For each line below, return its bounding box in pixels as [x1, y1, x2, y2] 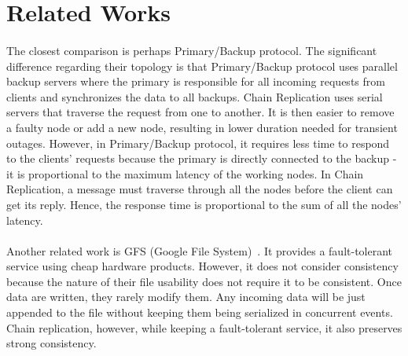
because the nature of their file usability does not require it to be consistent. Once [6, 273, 402, 289]
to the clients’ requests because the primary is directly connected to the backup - [6, 150, 397, 167]
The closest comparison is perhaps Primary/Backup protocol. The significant [6, 42, 377, 58]
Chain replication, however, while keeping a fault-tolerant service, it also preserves [6, 319, 402, 336]
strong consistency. [6, 335, 97, 351]
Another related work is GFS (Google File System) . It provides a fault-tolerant [6, 242, 393, 259]
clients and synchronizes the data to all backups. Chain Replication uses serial [6, 88, 383, 105]
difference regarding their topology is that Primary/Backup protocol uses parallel [6, 57, 398, 74]
